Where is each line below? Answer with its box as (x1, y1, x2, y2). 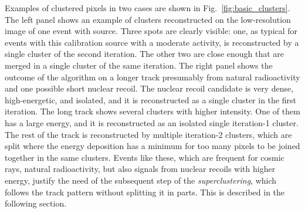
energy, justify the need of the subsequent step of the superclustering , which (5, 174, 277, 186)
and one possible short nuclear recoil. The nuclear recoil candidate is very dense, (5, 82, 294, 94)
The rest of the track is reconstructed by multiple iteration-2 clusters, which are (5, 128, 292, 140)
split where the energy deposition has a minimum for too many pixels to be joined (5, 140, 300, 152)
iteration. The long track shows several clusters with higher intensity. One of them (5, 105, 300, 117)
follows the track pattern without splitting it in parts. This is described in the (5, 185, 285, 198)
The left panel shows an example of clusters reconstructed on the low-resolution (5, 13, 291, 25)
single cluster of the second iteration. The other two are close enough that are (5, 48, 284, 60)
